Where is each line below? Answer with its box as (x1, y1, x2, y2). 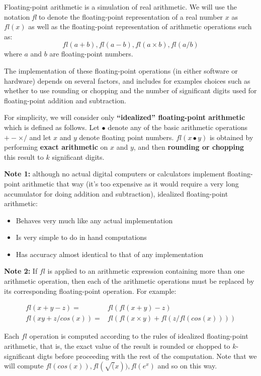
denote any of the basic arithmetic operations (108, 121, 248, 132)
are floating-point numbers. (49, 48, 133, 59)
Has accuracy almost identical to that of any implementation (16, 248, 204, 259)
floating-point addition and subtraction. (4, 95, 126, 105)
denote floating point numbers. (79, 132, 174, 142)
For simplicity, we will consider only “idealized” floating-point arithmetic (4, 112, 245, 122)
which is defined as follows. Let (4, 121, 100, 132)
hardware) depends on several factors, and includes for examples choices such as (4, 75, 250, 86)
